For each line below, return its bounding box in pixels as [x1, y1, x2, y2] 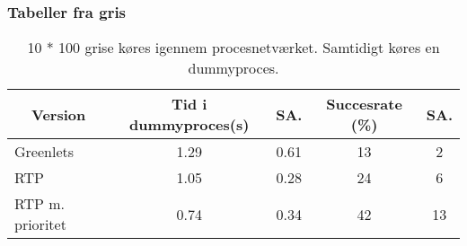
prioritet [14, 214, 66, 235]
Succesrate [326, 93, 402, 115]
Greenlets [14, 141, 75, 163]
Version [31, 103, 86, 125]
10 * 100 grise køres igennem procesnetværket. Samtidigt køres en [27, 37, 440, 58]
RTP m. [14, 193, 66, 215]
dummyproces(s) [129, 114, 250, 136]
